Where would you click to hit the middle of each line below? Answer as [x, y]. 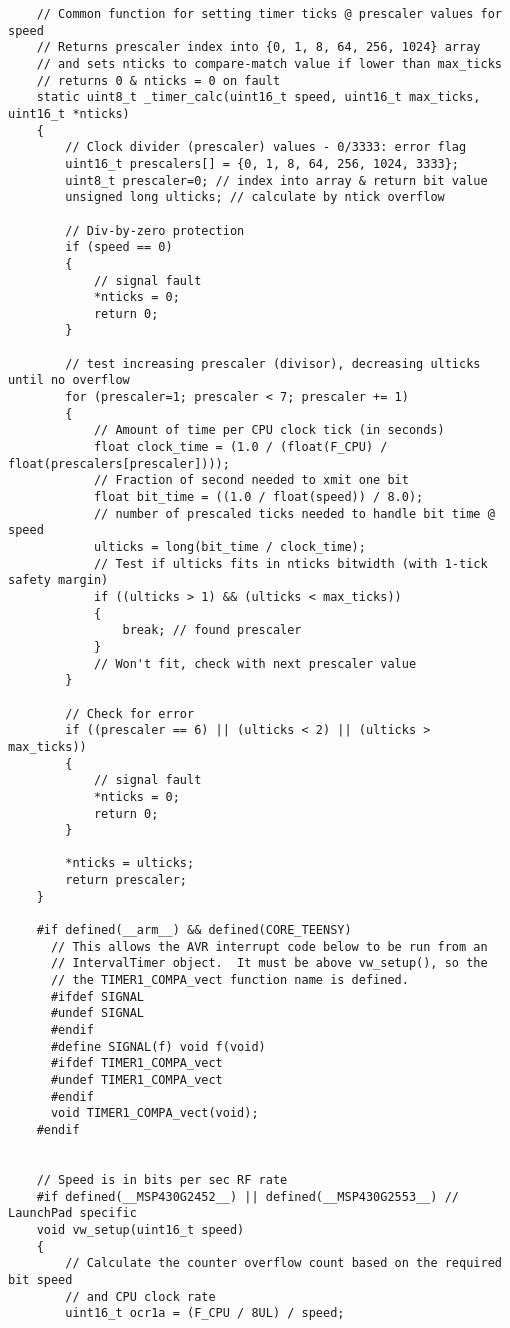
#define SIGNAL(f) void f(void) [158, 1046]
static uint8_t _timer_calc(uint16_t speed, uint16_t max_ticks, [258, 97]
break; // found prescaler [212, 630]
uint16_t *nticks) [69, 113]
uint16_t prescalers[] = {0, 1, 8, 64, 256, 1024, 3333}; [262, 163]
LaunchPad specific [72, 1213]
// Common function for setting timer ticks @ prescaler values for [269, 14]
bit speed [40, 1279]
